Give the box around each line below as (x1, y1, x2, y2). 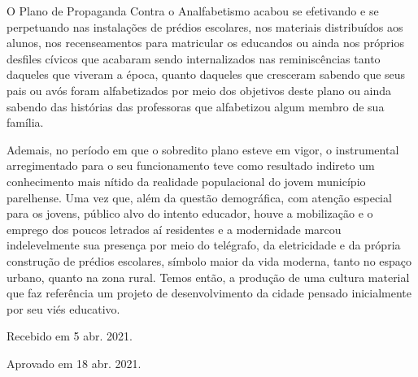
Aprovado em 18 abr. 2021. (7, 354, 142, 371)
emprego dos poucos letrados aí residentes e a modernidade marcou (7, 220, 342, 237)
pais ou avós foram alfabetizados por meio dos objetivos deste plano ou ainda (7, 81, 392, 98)
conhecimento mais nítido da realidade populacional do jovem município (7, 172, 366, 189)
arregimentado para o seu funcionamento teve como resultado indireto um (7, 157, 375, 174)
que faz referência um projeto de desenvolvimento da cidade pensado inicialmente (7, 284, 412, 301)
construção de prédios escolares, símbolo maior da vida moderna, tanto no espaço (7, 252, 412, 269)
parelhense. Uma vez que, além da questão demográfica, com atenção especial (7, 188, 392, 206)
